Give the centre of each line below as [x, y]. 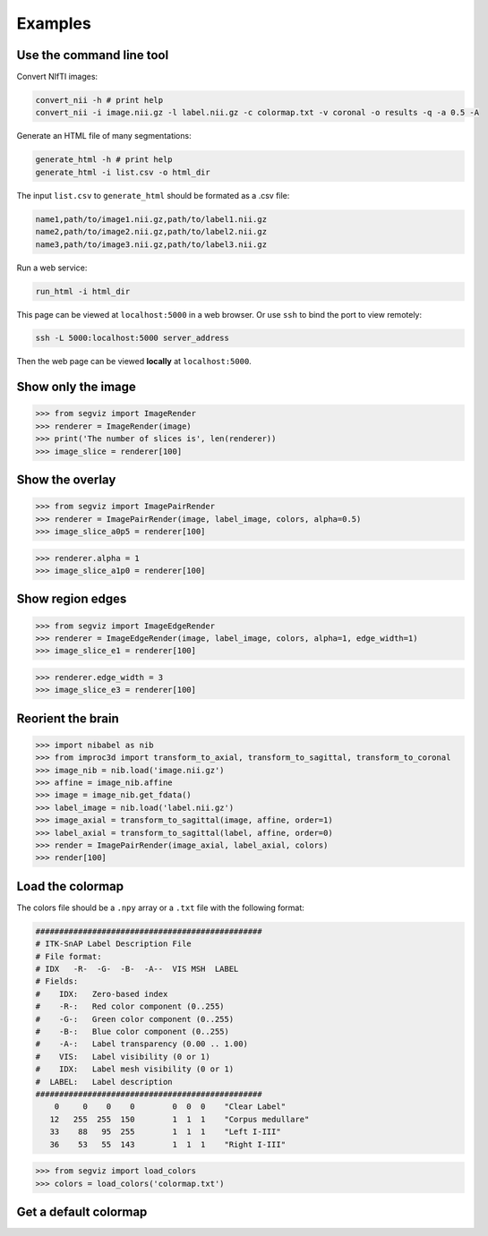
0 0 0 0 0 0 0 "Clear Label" [170, 1107]
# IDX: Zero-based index [102, 994]
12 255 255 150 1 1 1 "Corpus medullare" [180, 1119]
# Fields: [57, 981]
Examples [54, 23]
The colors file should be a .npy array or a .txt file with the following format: [160, 908]
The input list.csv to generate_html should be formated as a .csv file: [153, 195]
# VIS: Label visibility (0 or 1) [123, 1057]
